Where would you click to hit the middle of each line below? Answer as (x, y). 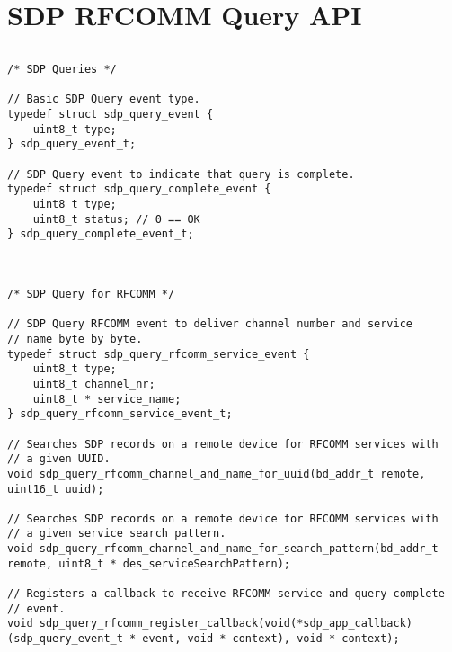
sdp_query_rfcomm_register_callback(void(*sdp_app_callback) (226, 624)
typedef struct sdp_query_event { (111, 115)
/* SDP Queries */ (62, 70)
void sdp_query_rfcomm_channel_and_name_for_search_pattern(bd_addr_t (223, 549)
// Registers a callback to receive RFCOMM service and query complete (226, 594)
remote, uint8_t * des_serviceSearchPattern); (149, 563)
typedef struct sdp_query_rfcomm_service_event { (159, 354)
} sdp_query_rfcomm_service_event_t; (120, 414)
